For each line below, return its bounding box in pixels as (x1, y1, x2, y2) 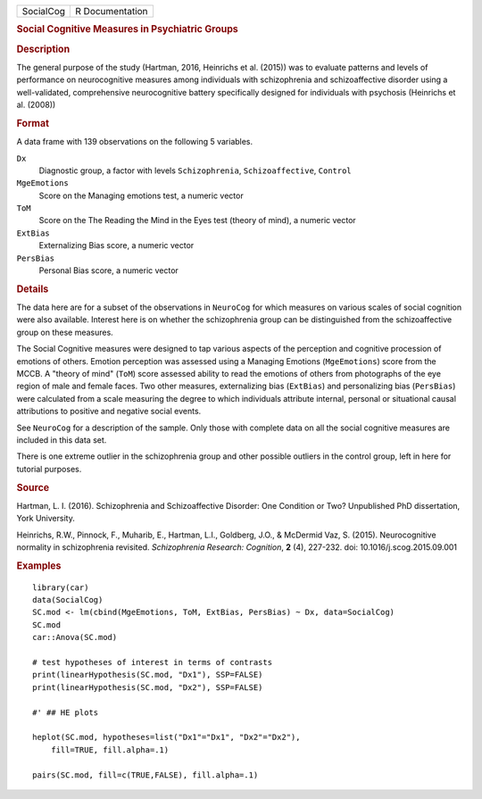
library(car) (32, 582, 89, 593)
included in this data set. (16, 435, 107, 445)
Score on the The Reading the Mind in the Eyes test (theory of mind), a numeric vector (38, 215, 356, 226)
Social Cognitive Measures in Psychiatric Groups (16, 23, 238, 36)
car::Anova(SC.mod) (32, 632, 118, 643)
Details (16, 282, 49, 295)
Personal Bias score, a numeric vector (38, 265, 179, 276)
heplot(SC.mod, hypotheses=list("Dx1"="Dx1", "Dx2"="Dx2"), (32, 732, 301, 743)
